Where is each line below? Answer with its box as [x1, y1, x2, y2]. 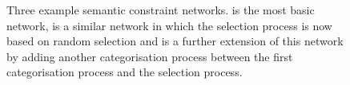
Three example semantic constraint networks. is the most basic [6, 2, 315, 17]
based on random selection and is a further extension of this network [6, 33, 344, 49]
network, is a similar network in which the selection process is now [6, 17, 332, 33]
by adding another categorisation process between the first [6, 48, 293, 64]
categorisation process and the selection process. [6, 64, 243, 80]
